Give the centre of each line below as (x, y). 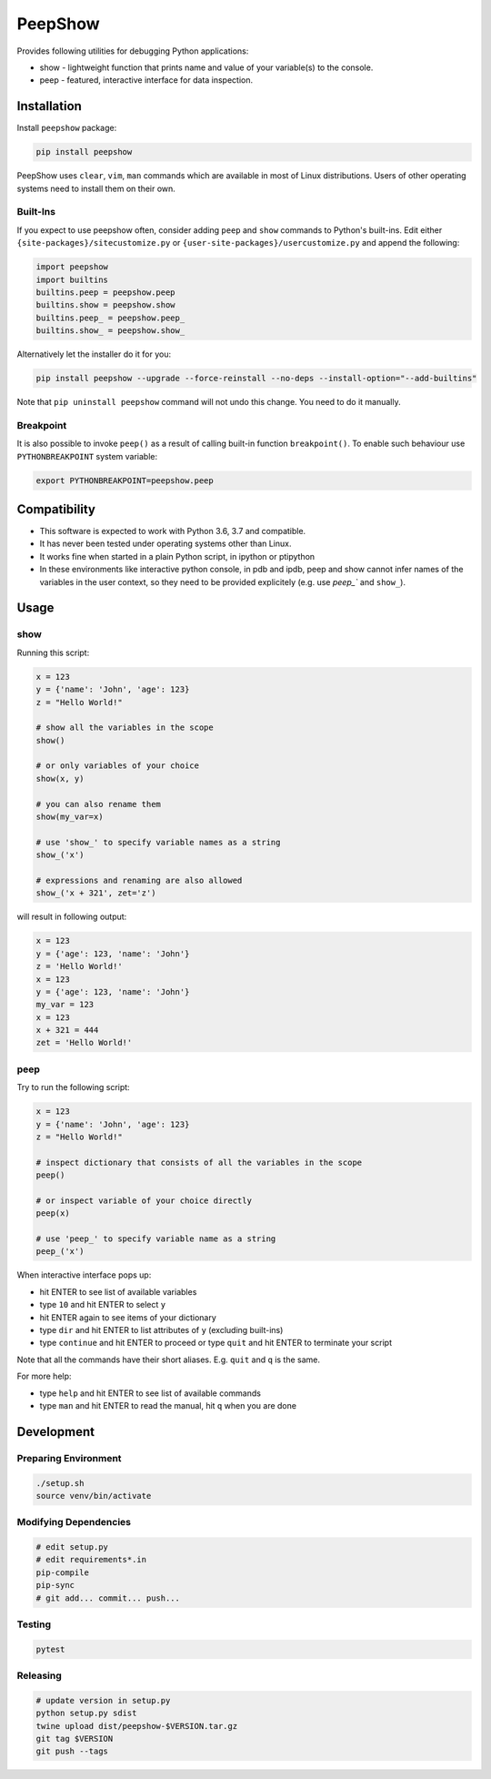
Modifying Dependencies (74, 1522)
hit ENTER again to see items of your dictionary (128, 1317)
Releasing (40, 1676)
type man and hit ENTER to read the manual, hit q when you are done (168, 1405)
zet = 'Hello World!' (84, 1043)
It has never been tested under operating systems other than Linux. (165, 544)
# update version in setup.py (103, 1700)
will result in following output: (72, 917)
